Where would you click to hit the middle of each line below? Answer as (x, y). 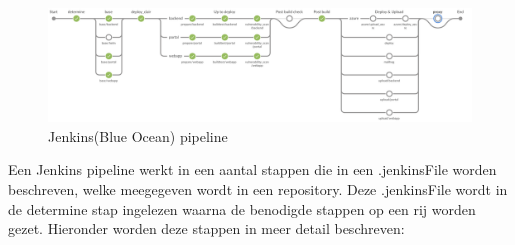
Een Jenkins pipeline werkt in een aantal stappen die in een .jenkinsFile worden (252, 169)
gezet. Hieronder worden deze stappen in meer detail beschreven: (206, 228)
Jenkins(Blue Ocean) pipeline (138, 135)
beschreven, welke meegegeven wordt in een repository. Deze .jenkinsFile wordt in (258, 189)
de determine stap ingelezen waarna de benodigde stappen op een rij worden (242, 208)
